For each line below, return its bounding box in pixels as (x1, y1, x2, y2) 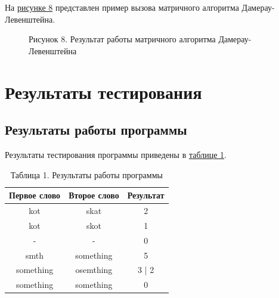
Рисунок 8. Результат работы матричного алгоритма (29, 33, 216, 45)
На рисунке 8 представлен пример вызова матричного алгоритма (5, 1, 239, 13)
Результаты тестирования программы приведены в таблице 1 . (5, 148, 227, 160)
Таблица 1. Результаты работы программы (10, 168, 163, 181)
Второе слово (69, 189, 119, 201)
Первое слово (9, 189, 61, 201)
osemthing (75, 263, 113, 276)
